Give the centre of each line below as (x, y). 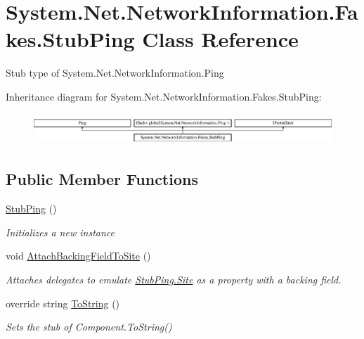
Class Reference (220, 39)
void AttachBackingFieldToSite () (78, 256)
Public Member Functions (102, 179)
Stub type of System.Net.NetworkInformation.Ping (115, 73)
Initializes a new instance (60, 232)
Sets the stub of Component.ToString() (89, 327)
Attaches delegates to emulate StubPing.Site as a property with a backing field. (174, 279)
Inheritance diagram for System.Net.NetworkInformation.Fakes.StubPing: (164, 96)
